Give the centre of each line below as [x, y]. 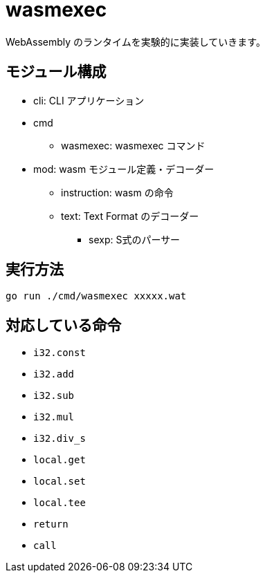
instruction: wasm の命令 [117, 192]
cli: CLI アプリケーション [89, 100]
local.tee [60, 503]
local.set [60, 482]
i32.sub [54, 396]
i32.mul [54, 417]
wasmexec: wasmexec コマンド [133, 145]
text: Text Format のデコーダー [130, 216]
